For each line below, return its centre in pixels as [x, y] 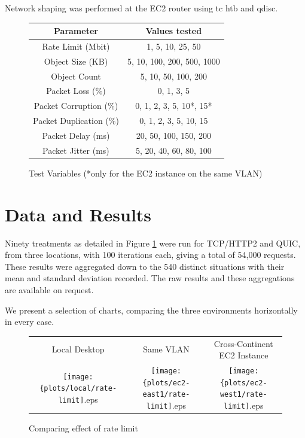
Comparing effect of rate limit [83, 428]
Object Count [76, 76]
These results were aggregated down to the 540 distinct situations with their [145, 266]
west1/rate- [243, 395]
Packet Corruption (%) [76, 106]
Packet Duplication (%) [76, 121]
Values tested [174, 31]
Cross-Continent [243, 343]
